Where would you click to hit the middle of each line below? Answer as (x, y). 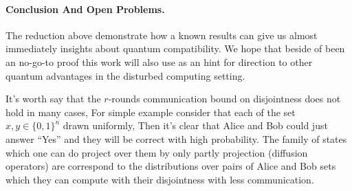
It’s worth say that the (53, 99)
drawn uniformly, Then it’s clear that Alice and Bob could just (195, 125)
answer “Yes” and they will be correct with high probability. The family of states (176, 138)
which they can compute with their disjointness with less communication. (160, 179)
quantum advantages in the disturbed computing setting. (125, 75)
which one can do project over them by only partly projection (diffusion (157, 152)
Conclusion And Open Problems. (85, 9)
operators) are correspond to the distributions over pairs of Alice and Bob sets (171, 166)
